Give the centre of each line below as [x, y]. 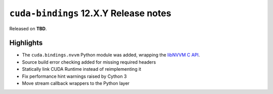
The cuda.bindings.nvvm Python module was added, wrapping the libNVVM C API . [111, 55]
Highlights [26, 43]
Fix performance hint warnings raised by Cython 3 [74, 76]
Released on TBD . [28, 28]
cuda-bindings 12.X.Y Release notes [90, 13]
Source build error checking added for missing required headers [89, 62]
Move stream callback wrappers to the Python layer [76, 83]
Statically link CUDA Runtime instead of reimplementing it [82, 69]
